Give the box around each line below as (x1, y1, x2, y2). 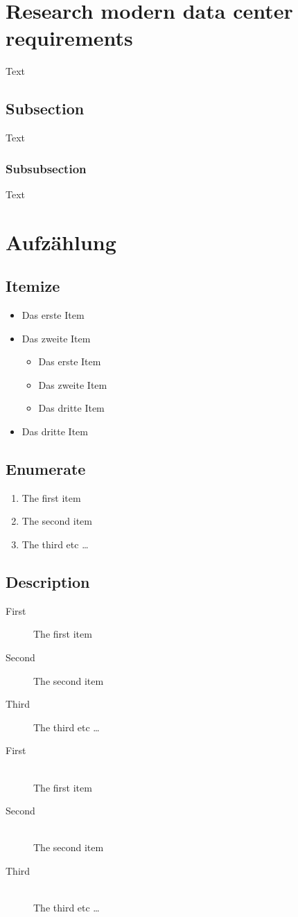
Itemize (6, 275, 60, 297)
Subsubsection (6, 159, 87, 177)
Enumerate (6, 458, 86, 480)
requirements (6, 24, 133, 52)
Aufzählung (6, 227, 116, 256)
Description (6, 571, 90, 593)
